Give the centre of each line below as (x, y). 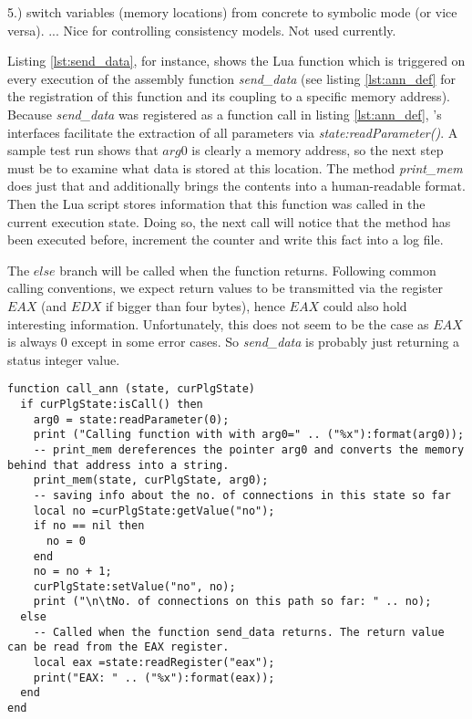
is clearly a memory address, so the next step (318, 150)
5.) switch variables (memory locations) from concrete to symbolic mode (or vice (232, 12)
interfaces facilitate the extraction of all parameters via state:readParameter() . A (233, 132)
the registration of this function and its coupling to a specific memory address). (229, 96)
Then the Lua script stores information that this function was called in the (216, 203)
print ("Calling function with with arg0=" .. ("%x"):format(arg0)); (249, 435)
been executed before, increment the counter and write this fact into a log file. (226, 240)
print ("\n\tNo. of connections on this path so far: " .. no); (232, 602)
